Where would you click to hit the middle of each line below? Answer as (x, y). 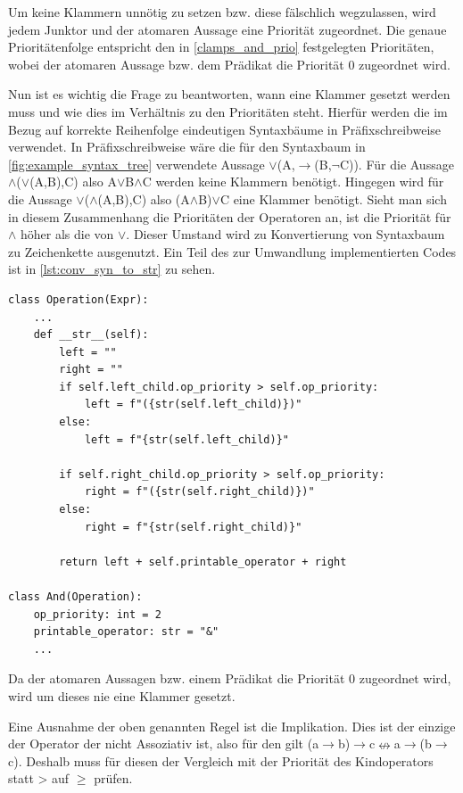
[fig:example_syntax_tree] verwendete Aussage (136, 164)
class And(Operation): (75, 597)
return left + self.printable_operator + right (203, 562)
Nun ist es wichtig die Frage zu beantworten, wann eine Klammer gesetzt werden (229, 94)
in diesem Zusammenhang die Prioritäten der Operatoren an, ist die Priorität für (230, 216)
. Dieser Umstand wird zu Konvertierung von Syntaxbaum (285, 234)
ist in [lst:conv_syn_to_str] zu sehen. (112, 269)
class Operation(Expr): (79, 299)
